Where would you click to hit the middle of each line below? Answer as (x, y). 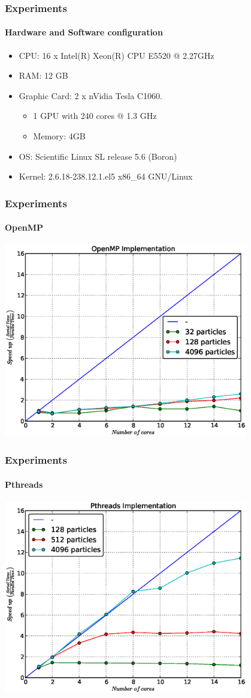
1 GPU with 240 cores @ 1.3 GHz (95, 116)
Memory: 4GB (59, 136)
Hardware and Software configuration (84, 32)
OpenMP (24, 227)
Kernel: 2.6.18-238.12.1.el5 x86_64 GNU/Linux (106, 176)
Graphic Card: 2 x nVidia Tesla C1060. (90, 95)
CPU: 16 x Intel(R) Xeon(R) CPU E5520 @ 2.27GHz (117, 55)
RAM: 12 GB (43, 75)
